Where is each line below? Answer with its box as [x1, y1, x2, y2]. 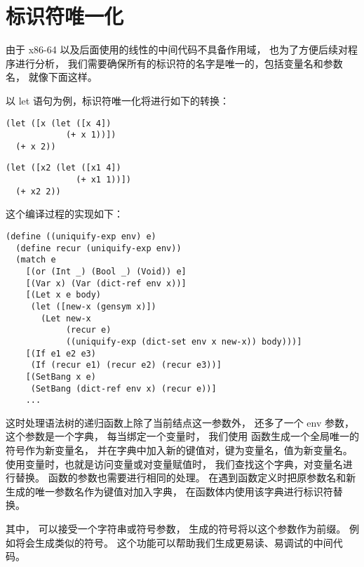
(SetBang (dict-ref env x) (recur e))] [30, 383, 217, 394]
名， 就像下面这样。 [6, 69, 97, 84]
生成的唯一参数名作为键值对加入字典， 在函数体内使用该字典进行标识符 [6, 483, 333, 498]
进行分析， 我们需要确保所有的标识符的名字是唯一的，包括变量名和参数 [15, 55, 343, 70]
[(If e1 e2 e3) [25, 348, 96, 359]
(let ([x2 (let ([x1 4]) [6, 163, 121, 173]
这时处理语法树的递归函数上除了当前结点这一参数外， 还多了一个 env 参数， [6, 415, 354, 429]
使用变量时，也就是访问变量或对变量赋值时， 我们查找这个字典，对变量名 [6, 456, 343, 471]
